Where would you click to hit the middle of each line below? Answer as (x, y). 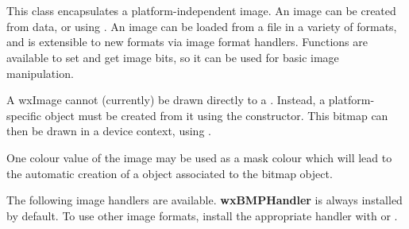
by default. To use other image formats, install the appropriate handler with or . (202, 215)
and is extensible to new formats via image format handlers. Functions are (187, 42)
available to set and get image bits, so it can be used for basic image (173, 57)
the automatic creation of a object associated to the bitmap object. (170, 173)
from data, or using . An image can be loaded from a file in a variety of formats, (202, 26)
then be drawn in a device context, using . (109, 131)
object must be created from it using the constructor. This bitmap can (216, 115)
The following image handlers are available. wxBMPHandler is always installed (204, 200)
